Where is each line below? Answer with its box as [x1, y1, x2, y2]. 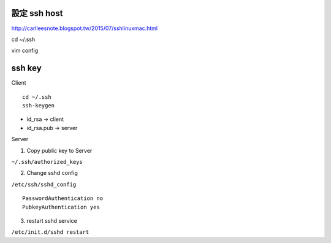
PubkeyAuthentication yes [22, 203, 101, 210]
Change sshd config [26, 169, 78, 177]
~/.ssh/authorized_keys [11, 158, 83, 165]
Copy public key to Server [26, 147, 93, 154]
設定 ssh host [11, 8, 63, 18]
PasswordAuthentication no [22, 195, 104, 202]
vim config [11, 47, 39, 55]
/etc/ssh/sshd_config [11, 181, 77, 188]
